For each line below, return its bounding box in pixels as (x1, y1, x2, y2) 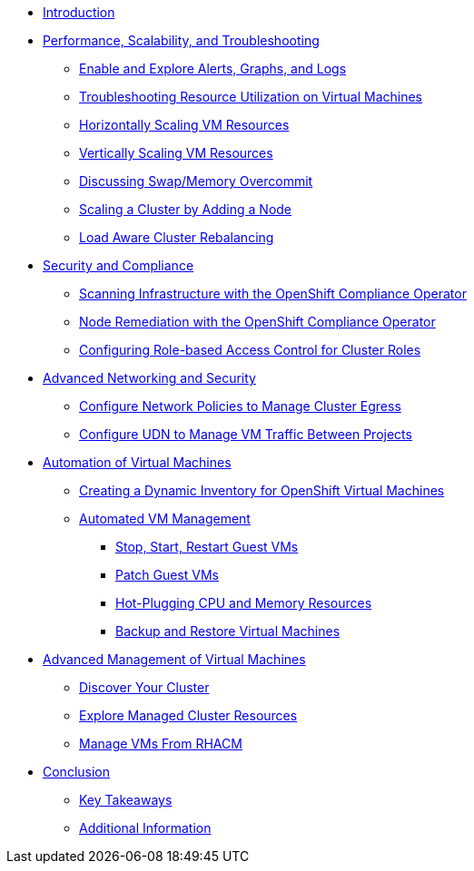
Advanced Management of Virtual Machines (43, 651, 306, 667)
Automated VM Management (79, 511, 251, 526)
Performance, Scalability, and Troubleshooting (43, 33, 320, 48)
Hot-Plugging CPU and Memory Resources (115, 595, 372, 611)
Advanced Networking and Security (43, 370, 256, 386)
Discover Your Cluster (79, 680, 210, 695)
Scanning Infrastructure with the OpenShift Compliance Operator (79, 286, 467, 301)
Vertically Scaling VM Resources (79, 145, 273, 161)
